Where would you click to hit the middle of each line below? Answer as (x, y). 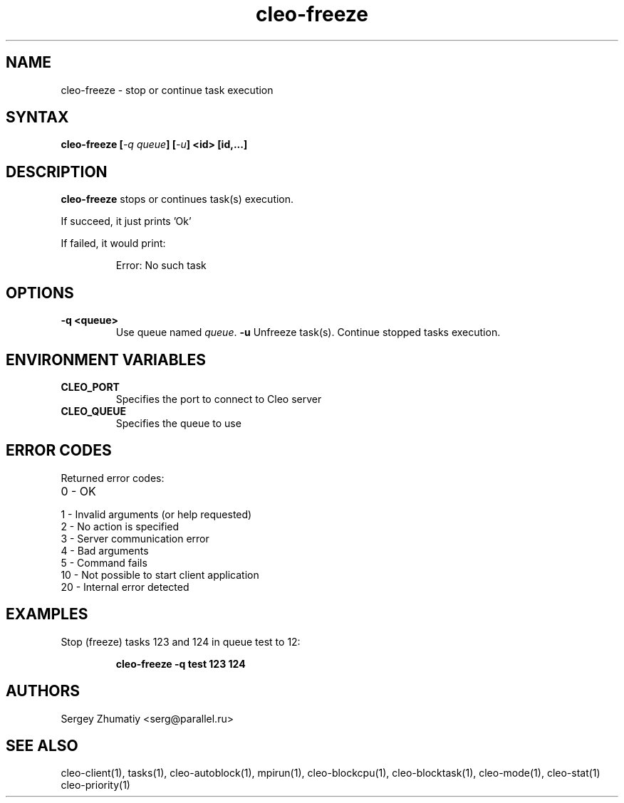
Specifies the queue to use (178, 423)
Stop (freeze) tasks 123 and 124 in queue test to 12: (181, 641)
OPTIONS (40, 293)
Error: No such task (161, 266)
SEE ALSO (42, 745)
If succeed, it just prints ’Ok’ (126, 221)
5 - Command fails (104, 562)
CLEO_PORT (90, 387)
